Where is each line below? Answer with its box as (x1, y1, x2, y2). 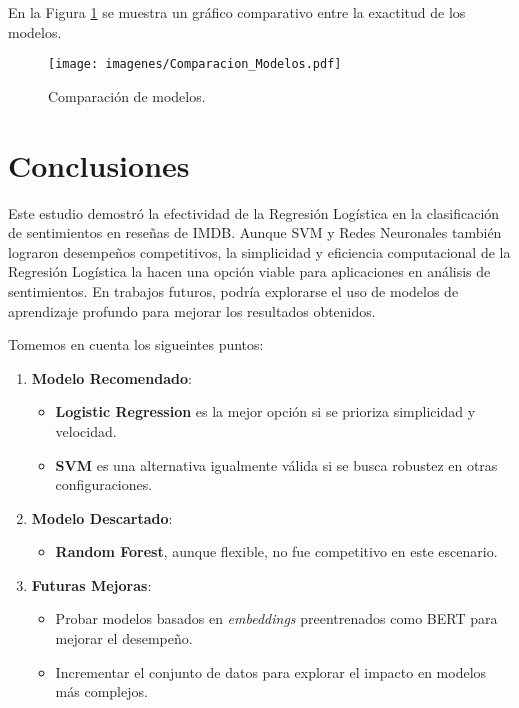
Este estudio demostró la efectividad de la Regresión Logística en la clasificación (8, 202, 500, 223)
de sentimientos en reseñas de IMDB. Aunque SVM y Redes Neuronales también (8, 222, 502, 243)
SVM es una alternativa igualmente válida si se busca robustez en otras (55, 454, 498, 475)
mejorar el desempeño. (55, 628, 193, 649)
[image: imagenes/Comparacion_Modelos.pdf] (48, 57, 342, 72)
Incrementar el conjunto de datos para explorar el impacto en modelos (55, 661, 487, 682)
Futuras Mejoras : (31, 574, 152, 595)
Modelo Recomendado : (31, 367, 192, 388)
